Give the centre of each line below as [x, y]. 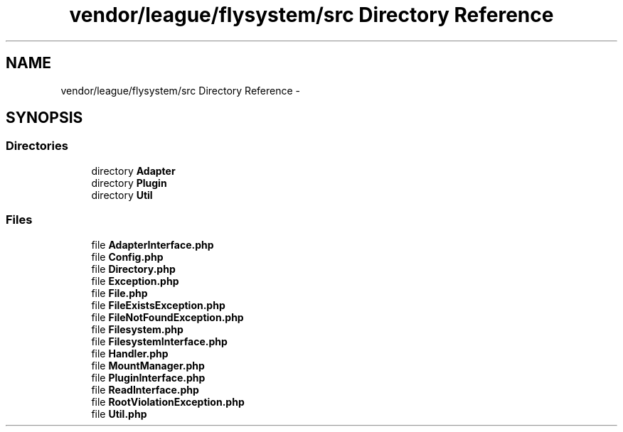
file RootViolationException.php [168, 401]
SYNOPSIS [44, 118]
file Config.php [127, 256]
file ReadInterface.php [145, 389]
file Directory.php [133, 269]
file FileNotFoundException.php [167, 317]
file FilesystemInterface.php [159, 341]
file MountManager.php [148, 365]
